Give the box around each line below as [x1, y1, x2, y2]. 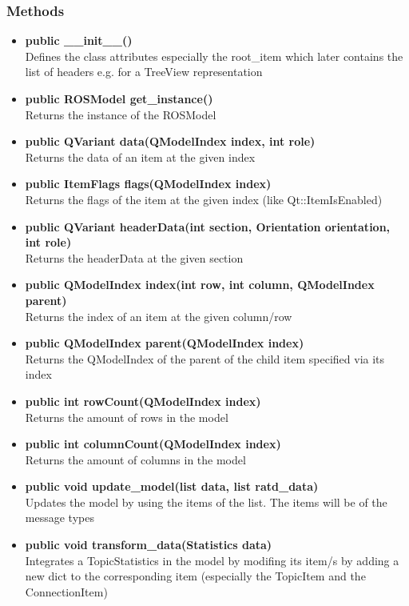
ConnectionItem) [25, 583, 108, 600]
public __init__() [25, 32, 133, 49]
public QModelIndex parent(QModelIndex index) [25, 335, 304, 351]
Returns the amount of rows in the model [25, 408, 228, 425]
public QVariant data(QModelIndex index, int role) [25, 133, 316, 150]
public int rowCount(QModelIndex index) [25, 392, 261, 409]
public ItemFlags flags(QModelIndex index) [25, 175, 272, 192]
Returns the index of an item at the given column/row [25, 307, 292, 324]
